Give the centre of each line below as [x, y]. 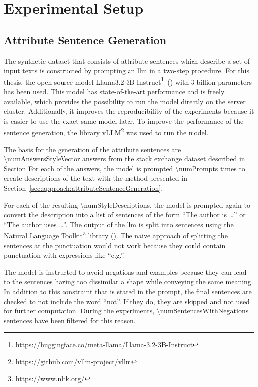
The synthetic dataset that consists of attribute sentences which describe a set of [127, 60]
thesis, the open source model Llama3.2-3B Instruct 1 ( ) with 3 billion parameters [128, 81]
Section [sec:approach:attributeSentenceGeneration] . [84, 188]
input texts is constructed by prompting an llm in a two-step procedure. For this [127, 70]
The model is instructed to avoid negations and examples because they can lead [125, 271]
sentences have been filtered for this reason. [70, 320]
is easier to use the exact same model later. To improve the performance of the [124, 120]
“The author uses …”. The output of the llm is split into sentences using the [119, 224]
